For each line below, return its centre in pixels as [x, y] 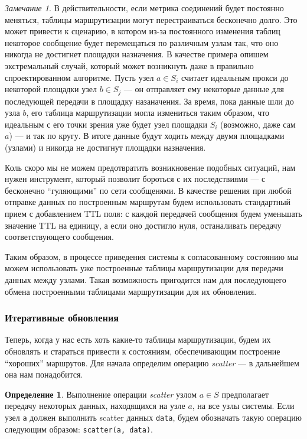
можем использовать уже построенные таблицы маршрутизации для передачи [144, 268]
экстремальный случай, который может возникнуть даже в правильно [129, 65]
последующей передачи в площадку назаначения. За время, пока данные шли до [149, 101]
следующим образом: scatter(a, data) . [79, 429]
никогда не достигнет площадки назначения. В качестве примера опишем [137, 54]
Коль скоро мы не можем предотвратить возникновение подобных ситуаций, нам [150, 167]
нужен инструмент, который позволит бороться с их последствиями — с [135, 179]
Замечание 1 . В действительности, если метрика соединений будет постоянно [144, 8]
